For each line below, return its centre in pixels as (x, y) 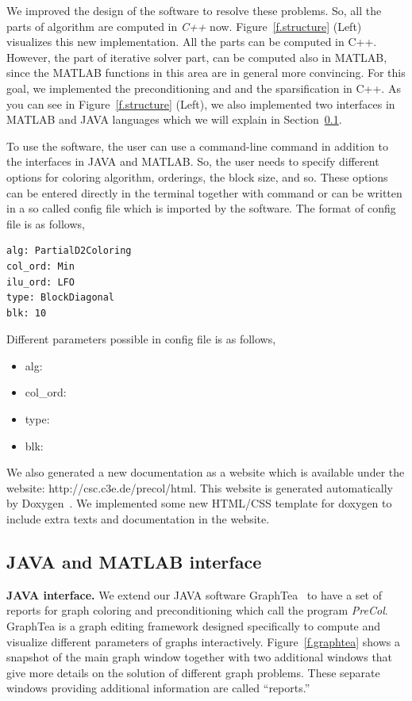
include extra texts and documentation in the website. (138, 519)
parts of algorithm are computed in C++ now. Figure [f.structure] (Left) (184, 26)
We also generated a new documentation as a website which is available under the (206, 472)
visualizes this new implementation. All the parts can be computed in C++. (192, 42)
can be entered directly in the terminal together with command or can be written (204, 192)
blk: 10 (27, 313)
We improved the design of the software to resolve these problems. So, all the (194, 10)
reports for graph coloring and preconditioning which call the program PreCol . (197, 610)
